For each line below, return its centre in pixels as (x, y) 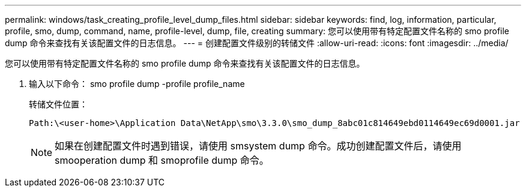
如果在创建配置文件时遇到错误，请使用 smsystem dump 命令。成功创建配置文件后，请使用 (258, 146)
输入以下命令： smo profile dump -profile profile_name (137, 84)
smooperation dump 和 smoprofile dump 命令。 (162, 160)
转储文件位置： (58, 104)
